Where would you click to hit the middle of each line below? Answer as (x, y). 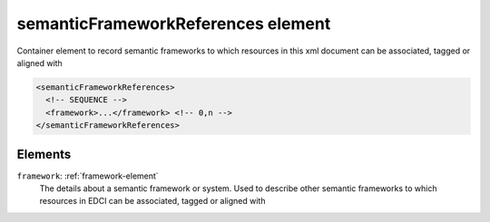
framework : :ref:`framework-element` (88, 176)
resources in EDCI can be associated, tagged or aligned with (152, 201)
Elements (44, 154)
